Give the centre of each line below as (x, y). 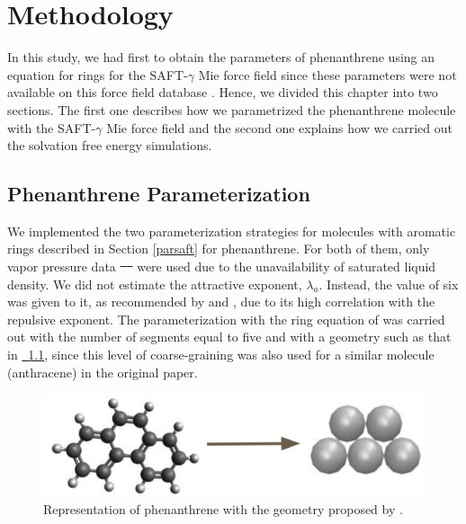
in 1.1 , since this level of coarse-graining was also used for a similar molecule (221, 355)
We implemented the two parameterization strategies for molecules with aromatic (232, 231)
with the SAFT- (52, 127)
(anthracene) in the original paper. (103, 372)
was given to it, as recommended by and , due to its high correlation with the (221, 302)
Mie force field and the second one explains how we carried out (279, 127)
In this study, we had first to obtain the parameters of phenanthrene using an (221, 57)
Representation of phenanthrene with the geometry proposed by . (223, 509)
